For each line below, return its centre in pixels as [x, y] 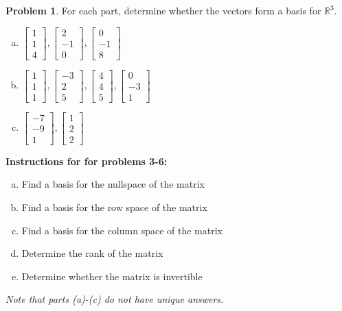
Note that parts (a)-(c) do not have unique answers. [115, 299]
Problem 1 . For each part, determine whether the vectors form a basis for [163, 10]
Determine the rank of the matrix [92, 253]
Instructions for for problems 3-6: [87, 161]
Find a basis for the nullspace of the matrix [113, 184]
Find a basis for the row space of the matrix [114, 207]
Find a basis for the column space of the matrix [122, 230]
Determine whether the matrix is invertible [112, 276]
